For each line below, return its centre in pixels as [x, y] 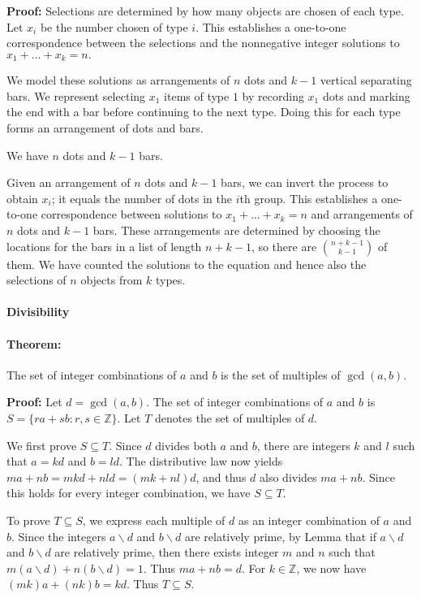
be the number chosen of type [114, 26]
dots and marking [366, 95]
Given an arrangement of [69, 182]
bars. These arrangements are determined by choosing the [236, 230]
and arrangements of [362, 214]
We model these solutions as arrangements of [118, 80]
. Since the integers [59, 536]
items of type [197, 95]
